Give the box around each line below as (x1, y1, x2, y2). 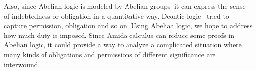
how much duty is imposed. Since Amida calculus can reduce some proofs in (4, 30, 234, 40)
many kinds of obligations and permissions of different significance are (4, 49, 216, 59)
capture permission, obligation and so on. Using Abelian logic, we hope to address (4, 20, 253, 31)
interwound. (4, 59, 40, 69)
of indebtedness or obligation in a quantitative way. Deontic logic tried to (4, 10, 229, 21)
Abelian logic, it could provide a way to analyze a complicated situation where (4, 39, 242, 50)
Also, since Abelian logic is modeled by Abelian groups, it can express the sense (4, 1, 246, 11)
